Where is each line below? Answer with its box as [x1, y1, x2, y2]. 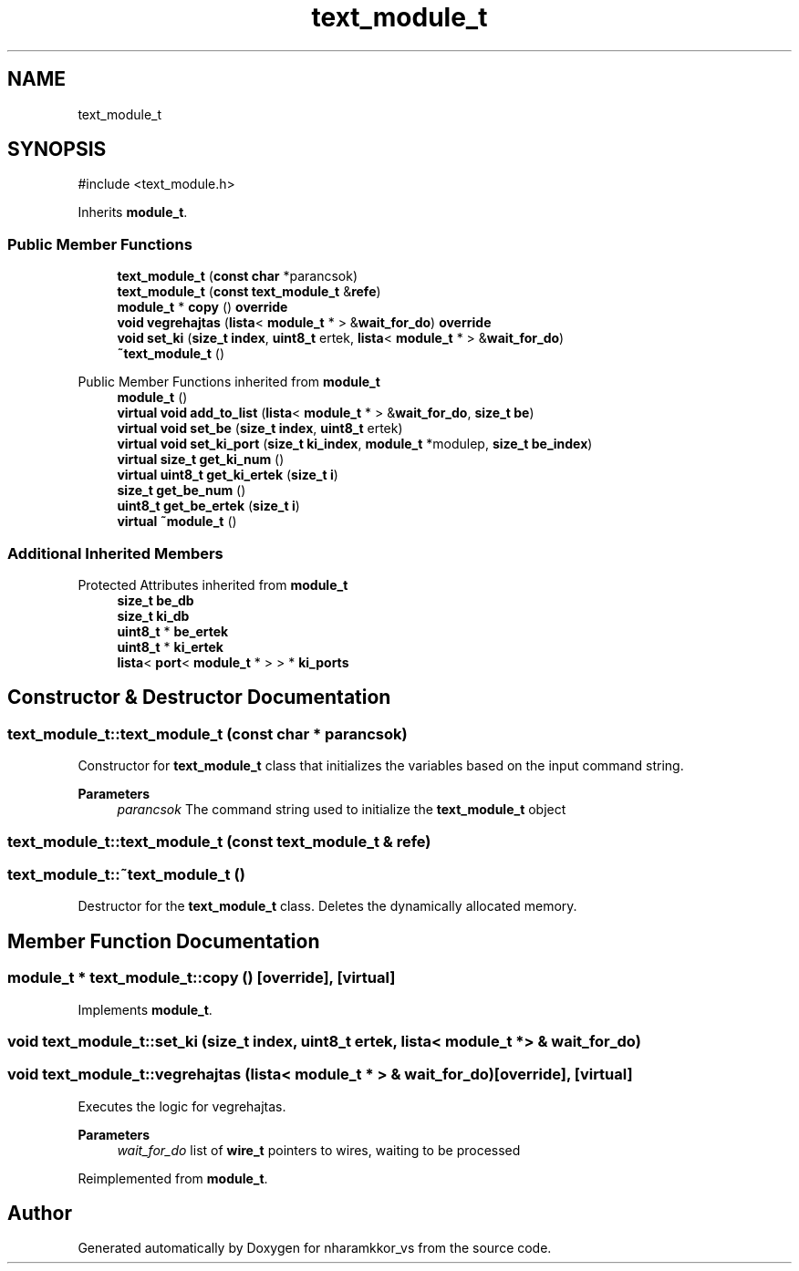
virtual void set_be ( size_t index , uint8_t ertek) [117, 420, 403, 437]
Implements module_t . [78, 1001, 213, 1018]
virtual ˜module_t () [117, 513, 237, 530]
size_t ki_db [117, 607, 190, 624]
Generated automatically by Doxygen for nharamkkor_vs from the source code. [78, 1240, 552, 1256]
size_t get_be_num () [117, 482, 246, 499]
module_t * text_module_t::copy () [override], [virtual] [7, 968, 396, 987]
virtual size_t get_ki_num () [117, 451, 285, 468]
